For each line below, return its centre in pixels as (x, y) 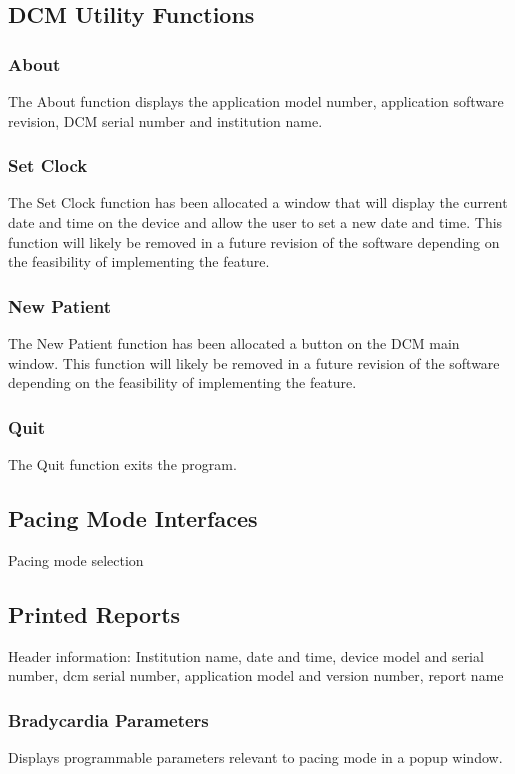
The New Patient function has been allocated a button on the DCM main (234, 343)
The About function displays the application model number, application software (256, 101)
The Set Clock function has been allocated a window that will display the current (258, 202)
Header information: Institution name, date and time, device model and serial (246, 655)
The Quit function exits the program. (122, 464)
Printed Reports (94, 613)
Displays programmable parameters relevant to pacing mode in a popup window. (255, 757)
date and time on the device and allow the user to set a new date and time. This (255, 222)
